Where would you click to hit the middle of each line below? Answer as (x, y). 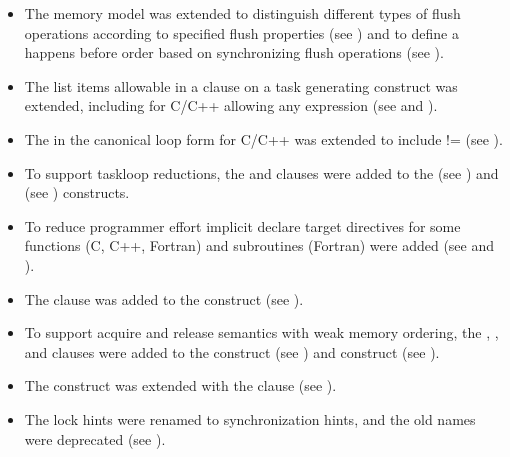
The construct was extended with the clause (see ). (180, 385)
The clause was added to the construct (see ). (164, 298)
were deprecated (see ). (95, 438)
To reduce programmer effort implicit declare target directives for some (242, 225)
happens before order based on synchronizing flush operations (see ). (234, 52)
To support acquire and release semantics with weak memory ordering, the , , (261, 332)
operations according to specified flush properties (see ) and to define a (241, 32)
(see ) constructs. (77, 192)
